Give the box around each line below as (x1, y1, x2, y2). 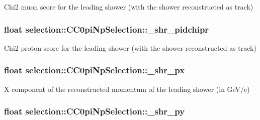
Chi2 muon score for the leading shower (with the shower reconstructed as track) (4, 2, 253, 12)
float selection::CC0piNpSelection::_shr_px (4, 64, 185, 76)
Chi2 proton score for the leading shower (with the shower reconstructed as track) (4, 42, 256, 53)
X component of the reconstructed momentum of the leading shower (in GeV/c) (4, 83, 250, 94)
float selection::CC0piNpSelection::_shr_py (4, 105, 185, 117)
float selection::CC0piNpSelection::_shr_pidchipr (4, 23, 209, 35)
